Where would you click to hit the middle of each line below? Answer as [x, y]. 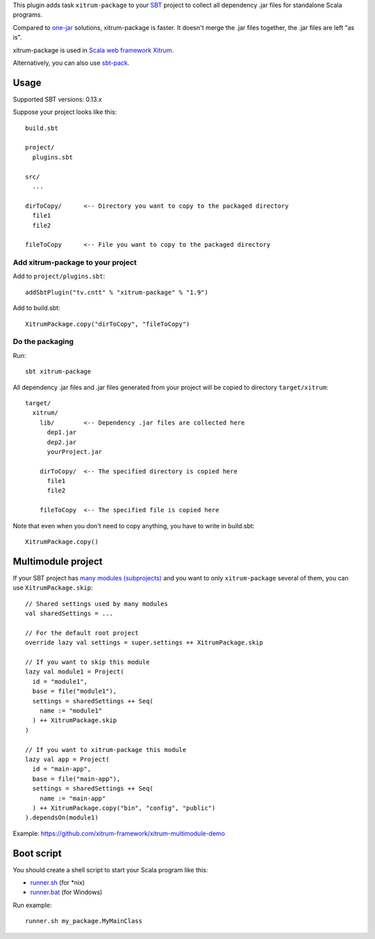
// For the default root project [82, 633]
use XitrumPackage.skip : [53, 588]
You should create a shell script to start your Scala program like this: [110, 869]
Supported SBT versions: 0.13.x [57, 99]
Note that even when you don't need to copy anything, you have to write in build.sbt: [134, 525]
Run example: [32, 905]
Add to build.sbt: [36, 308]
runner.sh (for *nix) [58, 882]
